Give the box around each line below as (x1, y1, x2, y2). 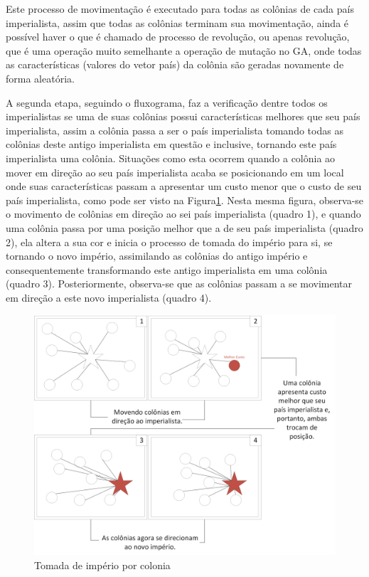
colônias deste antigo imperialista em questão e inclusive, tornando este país (6, 137, 337, 152)
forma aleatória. (6, 70, 75, 85)
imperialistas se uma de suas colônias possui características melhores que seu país (6, 109, 360, 124)
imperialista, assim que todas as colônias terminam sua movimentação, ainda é (6, 15, 349, 30)
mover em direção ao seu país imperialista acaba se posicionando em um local (6, 164, 344, 179)
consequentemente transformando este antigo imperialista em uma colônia (6, 262, 328, 277)
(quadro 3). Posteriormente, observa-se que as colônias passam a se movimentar (6, 276, 353, 291)
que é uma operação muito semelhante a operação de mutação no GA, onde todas (6, 43, 362, 58)
